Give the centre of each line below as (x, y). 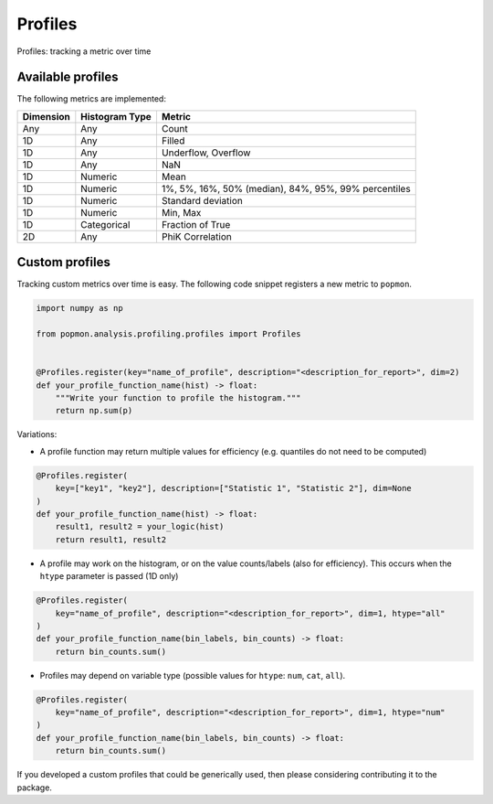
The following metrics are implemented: (91, 99)
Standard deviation (202, 200)
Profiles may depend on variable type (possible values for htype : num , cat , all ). (193, 675)
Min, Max (181, 212)
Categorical (105, 224)
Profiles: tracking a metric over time (84, 51)
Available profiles (68, 77)
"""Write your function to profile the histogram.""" (178, 398)
